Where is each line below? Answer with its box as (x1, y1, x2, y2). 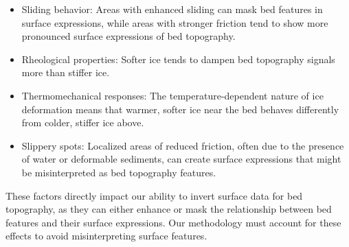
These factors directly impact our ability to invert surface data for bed (5, 188, 303, 202)
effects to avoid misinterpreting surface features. (5, 228, 207, 243)
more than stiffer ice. (21, 65, 110, 80)
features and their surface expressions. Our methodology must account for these (5, 215, 341, 229)
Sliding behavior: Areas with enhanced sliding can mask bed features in (21, 2, 323, 16)
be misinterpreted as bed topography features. (21, 165, 216, 179)
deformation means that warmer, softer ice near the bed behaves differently (21, 102, 339, 116)
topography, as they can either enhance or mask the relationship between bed (5, 202, 332, 216)
